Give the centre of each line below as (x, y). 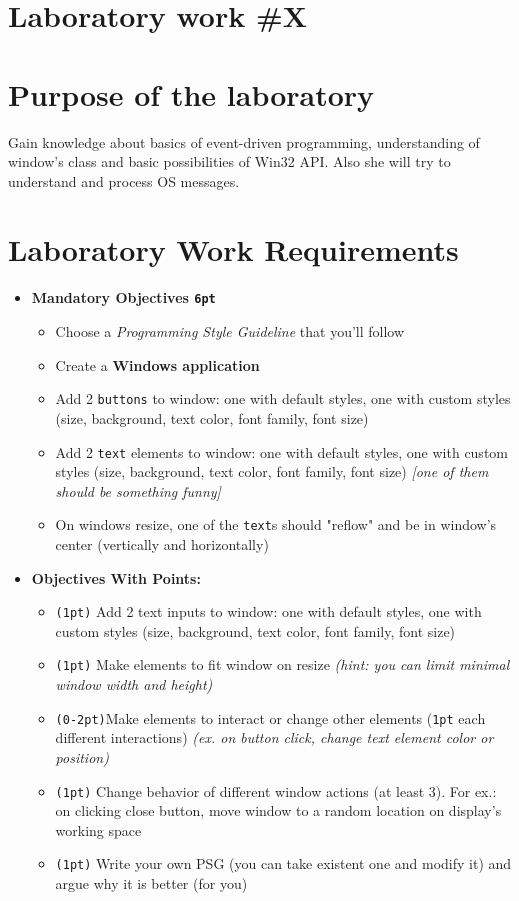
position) (82, 756)
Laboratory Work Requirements (233, 249)
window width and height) (134, 684)
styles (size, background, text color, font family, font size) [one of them (272, 471)
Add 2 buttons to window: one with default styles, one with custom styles (283, 398)
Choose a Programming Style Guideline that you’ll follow (230, 331)
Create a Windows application (157, 364)
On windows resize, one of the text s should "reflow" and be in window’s (276, 524)
